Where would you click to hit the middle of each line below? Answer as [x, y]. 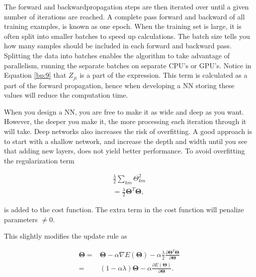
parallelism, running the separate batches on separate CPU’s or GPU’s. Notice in [128, 65]
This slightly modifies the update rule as [66, 236]
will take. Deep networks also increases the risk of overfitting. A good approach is [128, 131]
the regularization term [39, 160]
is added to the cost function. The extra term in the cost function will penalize [124, 209]
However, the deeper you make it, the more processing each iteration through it [125, 121]
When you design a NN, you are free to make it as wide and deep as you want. [124, 111]
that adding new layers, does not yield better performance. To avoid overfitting [125, 151]
